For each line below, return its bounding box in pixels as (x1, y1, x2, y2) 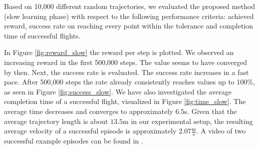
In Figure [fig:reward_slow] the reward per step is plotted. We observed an (4, 47, 234, 57)
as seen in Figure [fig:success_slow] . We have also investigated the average (4, 86, 232, 96)
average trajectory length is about (4, 115, 108, 126)
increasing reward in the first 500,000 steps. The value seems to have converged (4, 56, 247, 67)
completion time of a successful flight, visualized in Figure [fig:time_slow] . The (4, 96, 246, 106)
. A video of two (196, 125, 246, 136)
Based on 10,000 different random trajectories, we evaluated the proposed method (4, 1, 255, 11)
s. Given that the (184, 105, 237, 116)
